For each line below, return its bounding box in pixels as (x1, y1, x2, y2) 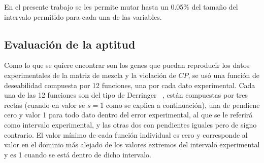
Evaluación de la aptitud (4, 36, 136, 52)
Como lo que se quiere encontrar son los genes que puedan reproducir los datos (4, 60, 250, 70)
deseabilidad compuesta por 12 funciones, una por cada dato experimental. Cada (4, 79, 255, 90)
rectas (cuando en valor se (4, 99, 85, 110)
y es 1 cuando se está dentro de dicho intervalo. (4, 149, 151, 159)
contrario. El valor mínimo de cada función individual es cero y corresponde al (4, 129, 248, 140)
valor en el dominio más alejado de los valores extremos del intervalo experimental (4, 139, 260, 150)
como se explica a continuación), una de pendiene (106, 99, 260, 110)
